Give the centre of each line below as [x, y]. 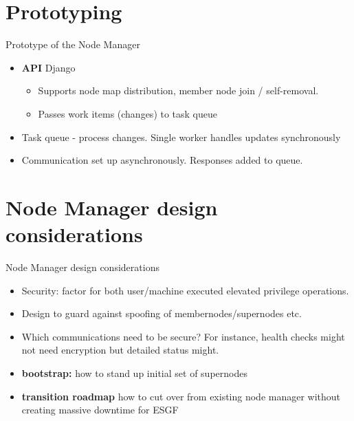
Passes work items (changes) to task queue [128, 113]
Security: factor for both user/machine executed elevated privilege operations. [185, 290]
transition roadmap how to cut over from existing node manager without [181, 396]
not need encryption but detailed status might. [120, 350]
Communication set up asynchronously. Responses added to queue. [162, 160]
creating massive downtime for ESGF [100, 410]
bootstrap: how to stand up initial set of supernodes [134, 373]
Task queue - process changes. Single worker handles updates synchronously [181, 137]
